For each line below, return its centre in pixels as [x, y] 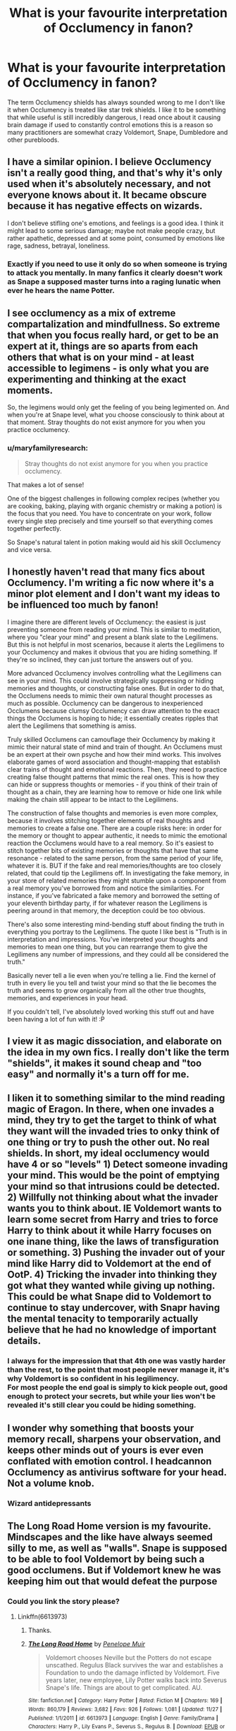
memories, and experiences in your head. [68, 998]
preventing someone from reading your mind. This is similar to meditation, [114, 629]
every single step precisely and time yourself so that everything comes [110, 521]
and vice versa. [30, 549]
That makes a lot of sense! [46, 484]
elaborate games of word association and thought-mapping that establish [114, 762]
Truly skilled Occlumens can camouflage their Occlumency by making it [111, 739]
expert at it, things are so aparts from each [103, 346]
